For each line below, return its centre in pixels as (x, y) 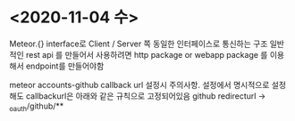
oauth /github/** (37, 107)
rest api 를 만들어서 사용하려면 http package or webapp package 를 (147, 54)
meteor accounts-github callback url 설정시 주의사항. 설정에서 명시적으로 (139, 85)
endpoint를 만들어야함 (65, 66)
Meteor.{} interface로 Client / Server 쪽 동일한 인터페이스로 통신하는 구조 (139, 44)
